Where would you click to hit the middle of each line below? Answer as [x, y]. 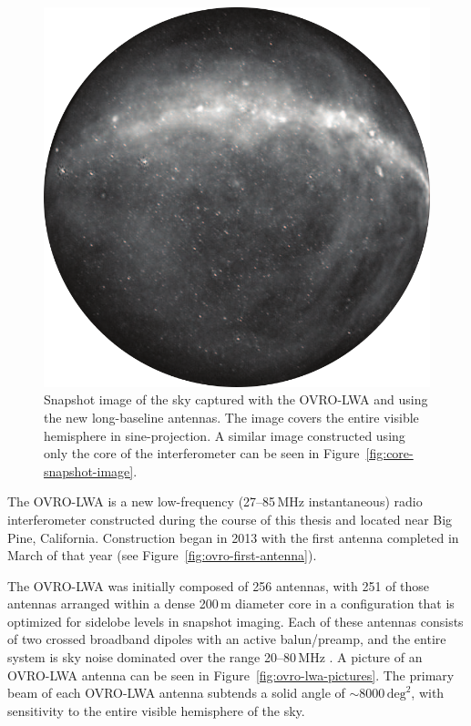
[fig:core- [389, 453]
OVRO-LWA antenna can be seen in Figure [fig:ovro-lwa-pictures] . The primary [231, 675]
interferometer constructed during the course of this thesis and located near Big [230, 519]
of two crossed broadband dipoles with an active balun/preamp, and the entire [227, 639]
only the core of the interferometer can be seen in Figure [202, 453]
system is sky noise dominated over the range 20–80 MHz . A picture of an [215, 657]
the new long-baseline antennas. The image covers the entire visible [231, 417]
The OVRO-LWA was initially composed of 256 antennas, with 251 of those [219, 585]
